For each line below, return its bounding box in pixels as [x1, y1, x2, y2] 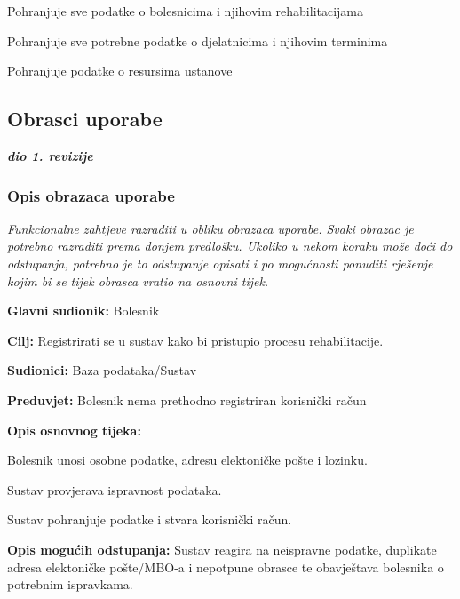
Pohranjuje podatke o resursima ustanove [7, 61, 233, 80]
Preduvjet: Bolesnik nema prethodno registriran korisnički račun [7, 390, 367, 409]
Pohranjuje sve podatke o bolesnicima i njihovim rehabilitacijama [7, 2, 364, 20]
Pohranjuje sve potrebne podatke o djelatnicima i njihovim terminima [7, 31, 388, 50]
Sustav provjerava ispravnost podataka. [7, 480, 222, 499]
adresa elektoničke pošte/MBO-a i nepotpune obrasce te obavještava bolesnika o [7, 557, 444, 576]
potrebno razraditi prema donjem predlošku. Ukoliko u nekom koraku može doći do [7, 236, 453, 255]
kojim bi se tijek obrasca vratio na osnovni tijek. [7, 271, 269, 290]
